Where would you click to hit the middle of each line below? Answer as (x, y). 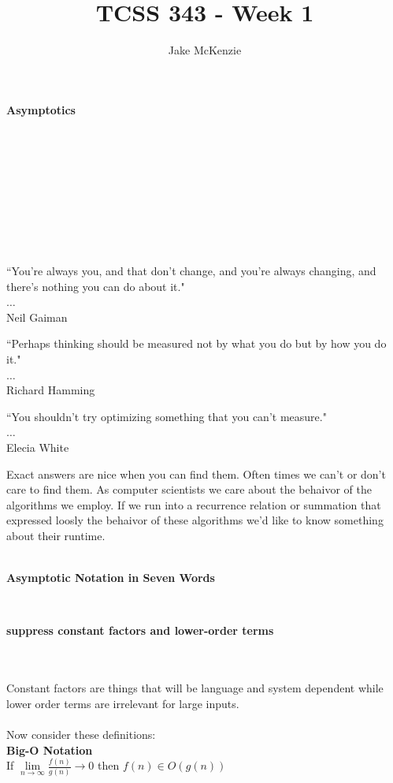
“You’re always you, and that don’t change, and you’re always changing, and (191, 271)
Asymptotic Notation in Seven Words (111, 578)
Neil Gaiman (37, 317)
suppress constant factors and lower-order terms (140, 630)
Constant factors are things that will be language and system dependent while (195, 688)
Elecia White (38, 447)
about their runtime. (56, 535)
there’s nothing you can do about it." (96, 286)
